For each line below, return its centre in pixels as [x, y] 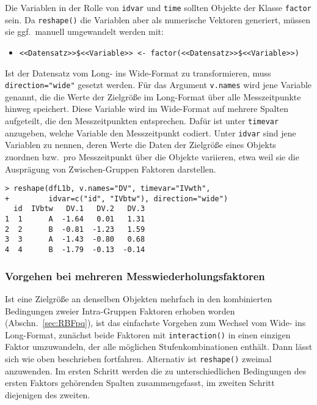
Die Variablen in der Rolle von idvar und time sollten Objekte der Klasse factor [158, 7]
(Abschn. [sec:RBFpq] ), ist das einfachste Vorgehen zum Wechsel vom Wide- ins [155, 323]
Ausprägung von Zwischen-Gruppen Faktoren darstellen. [111, 169]
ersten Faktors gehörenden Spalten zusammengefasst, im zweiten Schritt [140, 383]
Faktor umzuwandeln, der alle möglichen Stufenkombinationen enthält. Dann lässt [159, 347]
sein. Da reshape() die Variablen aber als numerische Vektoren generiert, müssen [158, 19]
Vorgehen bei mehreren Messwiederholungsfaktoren [135, 276]
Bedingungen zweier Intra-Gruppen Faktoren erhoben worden [120, 310]
